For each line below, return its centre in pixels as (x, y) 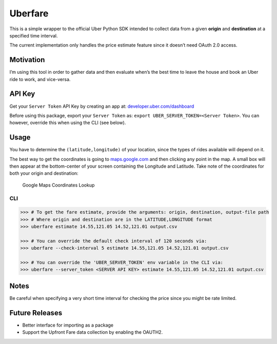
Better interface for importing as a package (68, 325)
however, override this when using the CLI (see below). (68, 123)
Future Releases (36, 313)
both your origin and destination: (44, 173)
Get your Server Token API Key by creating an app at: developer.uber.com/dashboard (102, 106)
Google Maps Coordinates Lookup (58, 185)
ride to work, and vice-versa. (40, 79)
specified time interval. (34, 35)
